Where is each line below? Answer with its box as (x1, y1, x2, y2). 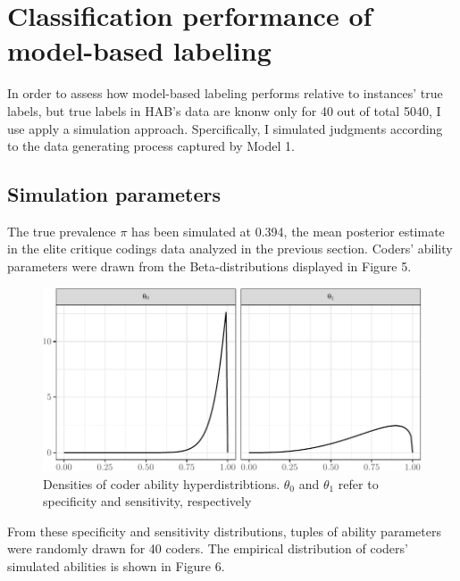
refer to (338, 474, 379, 493)
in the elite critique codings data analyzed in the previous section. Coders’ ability (7, 239, 453, 258)
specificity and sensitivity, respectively (43, 492, 252, 510)
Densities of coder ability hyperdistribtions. (43, 474, 280, 493)
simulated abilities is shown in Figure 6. (7, 556, 225, 575)
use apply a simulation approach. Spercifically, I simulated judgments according (7, 119, 443, 137)
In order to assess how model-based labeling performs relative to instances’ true (7, 84, 443, 103)
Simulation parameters (7, 180, 222, 208)
